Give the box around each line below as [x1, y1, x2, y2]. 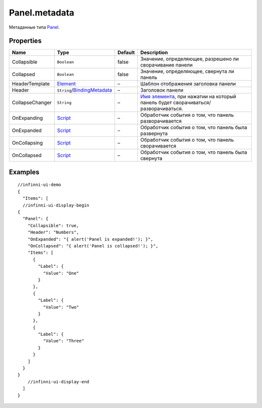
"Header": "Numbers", [27, 229, 80, 235]
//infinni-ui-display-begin [22, 202, 90, 208]
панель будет [140, 99, 172, 106]
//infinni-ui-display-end [27, 379, 90, 384]
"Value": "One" [43, 270, 80, 276]
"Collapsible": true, [27, 223, 80, 228]
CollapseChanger [12, 99, 52, 106]
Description [140, 49, 168, 56]
